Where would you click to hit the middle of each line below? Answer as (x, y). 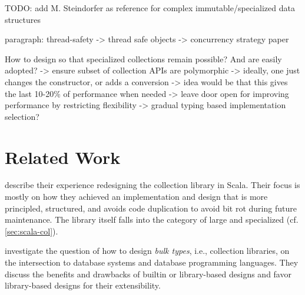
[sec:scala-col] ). (32, 231)
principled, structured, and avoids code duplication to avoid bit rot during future (151, 208)
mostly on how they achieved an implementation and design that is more (136, 197)
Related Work (63, 157)
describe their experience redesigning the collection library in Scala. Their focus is (152, 185)
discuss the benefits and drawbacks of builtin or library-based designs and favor (148, 274)
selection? (22, 116)
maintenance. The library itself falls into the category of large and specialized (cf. (152, 219)
